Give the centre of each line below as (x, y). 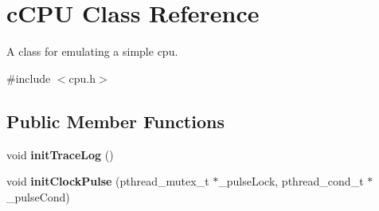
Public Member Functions (115, 121)
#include (29, 78)
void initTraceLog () (60, 154)
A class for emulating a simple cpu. (92, 51)
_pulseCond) (38, 196)
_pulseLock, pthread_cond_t (291, 181)
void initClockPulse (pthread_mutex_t (108, 181)
